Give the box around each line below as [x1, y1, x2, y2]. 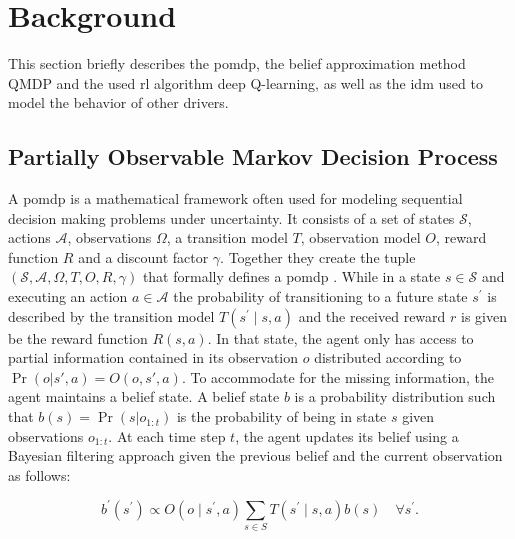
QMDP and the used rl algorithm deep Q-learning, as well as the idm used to [8, 72, 483, 93]
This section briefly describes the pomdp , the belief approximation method [8, 53, 466, 74]
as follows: [8, 464, 71, 485]
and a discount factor [78, 246, 209, 267]
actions [8, 227, 51, 248]
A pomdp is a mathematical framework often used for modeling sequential [8, 188, 463, 209]
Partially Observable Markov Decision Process [8, 141, 498, 172]
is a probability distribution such [294, 386, 496, 407]
